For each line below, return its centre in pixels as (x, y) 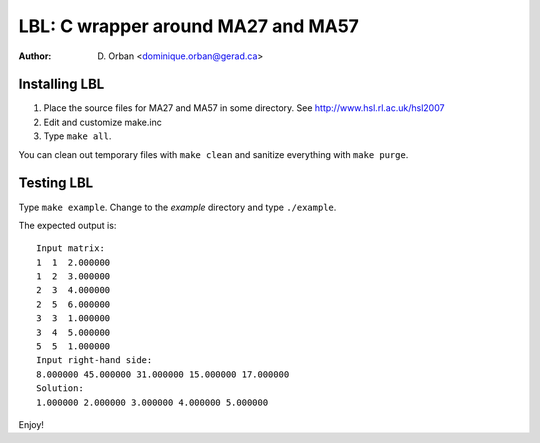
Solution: (60, 388)
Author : (35, 56)
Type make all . (77, 136)
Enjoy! (31, 424)
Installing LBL (61, 84)
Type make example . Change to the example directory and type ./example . (177, 207)
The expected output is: (67, 225)
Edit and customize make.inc (102, 122)
